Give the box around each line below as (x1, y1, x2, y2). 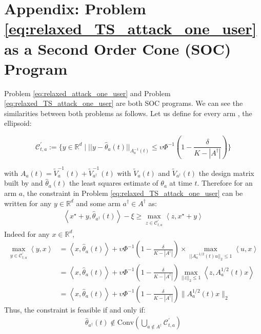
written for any (4, 197, 52, 208)
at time (169, 177, 192, 188)
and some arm (76, 197, 121, 208)
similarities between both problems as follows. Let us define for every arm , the (4, 107, 252, 118)
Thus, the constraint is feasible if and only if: (4, 304, 146, 315)
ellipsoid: (4, 118, 32, 128)
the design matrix (198, 167, 254, 178)
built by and (4, 177, 43, 188)
